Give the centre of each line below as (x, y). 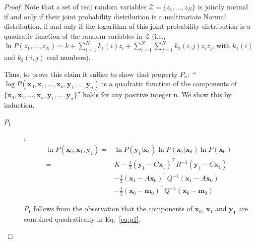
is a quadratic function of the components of (169, 84)
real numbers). (69, 57)
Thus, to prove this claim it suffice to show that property (91, 74)
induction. (19, 105)
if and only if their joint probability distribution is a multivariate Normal (115, 16)
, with (221, 45)
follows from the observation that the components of (113, 209)
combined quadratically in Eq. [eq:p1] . (82, 219)
